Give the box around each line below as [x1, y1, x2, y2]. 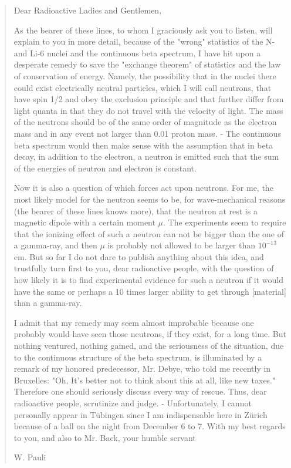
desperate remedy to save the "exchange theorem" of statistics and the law [13, 58, 281, 70]
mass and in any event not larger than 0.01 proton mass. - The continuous [13, 127, 281, 139]
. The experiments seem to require [163, 216, 286, 228]
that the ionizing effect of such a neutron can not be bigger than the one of [13, 227, 285, 240]
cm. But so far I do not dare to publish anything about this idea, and [13, 250, 264, 262]
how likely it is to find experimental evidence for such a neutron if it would [13, 274, 283, 286]
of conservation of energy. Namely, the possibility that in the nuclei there [13, 69, 276, 82]
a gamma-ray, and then [13, 239, 97, 251]
